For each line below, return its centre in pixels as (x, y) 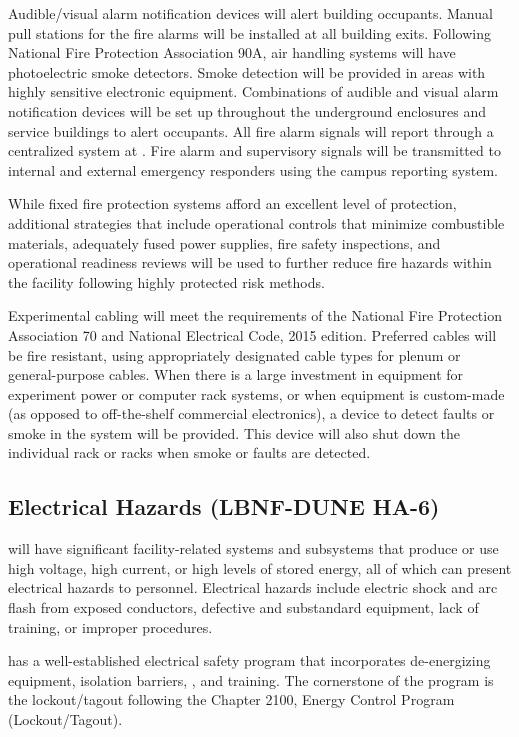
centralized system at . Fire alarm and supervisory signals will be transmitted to (254, 150)
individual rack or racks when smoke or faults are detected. (189, 452)
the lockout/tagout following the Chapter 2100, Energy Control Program (231, 699)
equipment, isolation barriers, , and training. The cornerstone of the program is (251, 679)
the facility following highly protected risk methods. (166, 281)
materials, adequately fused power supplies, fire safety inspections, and (224, 242)
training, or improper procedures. (110, 626)
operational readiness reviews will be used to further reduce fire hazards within (250, 262)
